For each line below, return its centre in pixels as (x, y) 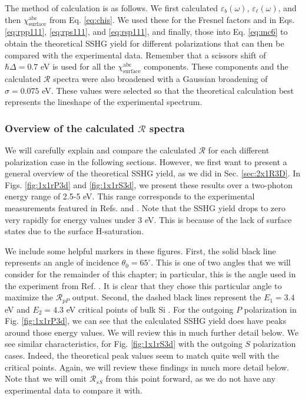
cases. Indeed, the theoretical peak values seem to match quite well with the (142, 355)
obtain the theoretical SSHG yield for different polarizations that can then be (145, 43)
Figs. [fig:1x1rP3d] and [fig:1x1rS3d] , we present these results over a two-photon (149, 184)
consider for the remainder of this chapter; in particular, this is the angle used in (150, 273)
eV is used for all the (78, 66)
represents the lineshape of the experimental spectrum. (104, 102)
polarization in (270, 309)
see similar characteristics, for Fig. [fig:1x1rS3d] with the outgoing (124, 344)
